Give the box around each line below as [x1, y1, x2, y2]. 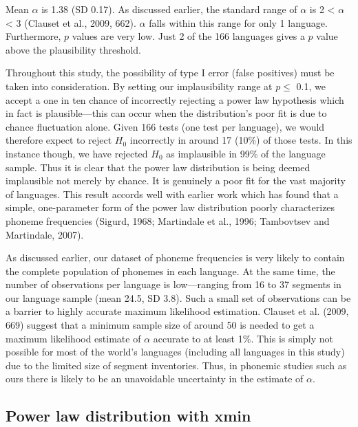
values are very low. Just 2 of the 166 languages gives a [72, 29, 305, 43]
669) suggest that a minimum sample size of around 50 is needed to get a [6, 318, 315, 332]
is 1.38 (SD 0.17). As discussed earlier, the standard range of [41, 2, 297, 16]
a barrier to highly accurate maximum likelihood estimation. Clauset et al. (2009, [6, 304, 349, 318]
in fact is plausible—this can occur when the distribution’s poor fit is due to [6, 106, 327, 120]
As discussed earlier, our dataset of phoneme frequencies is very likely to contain [6, 250, 345, 265]
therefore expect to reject [6, 133, 112, 147]
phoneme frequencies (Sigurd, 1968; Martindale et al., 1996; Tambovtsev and [6, 213, 330, 228]
